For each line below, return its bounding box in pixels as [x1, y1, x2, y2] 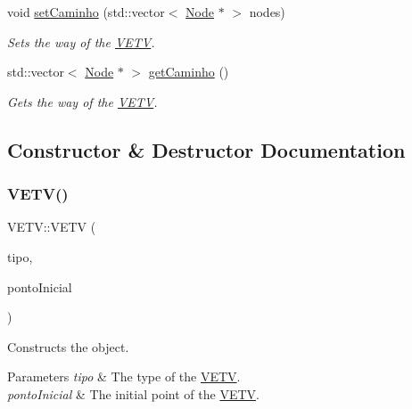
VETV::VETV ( [7, 217, 96, 236]
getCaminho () [148, 62, 229, 81]
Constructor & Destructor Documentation [7, 135, 406, 163]
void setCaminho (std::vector [7, 3, 165, 20]
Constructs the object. [7, 337, 129, 356]
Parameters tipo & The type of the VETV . [7, 367, 241, 386]
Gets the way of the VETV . [7, 92, 158, 110]
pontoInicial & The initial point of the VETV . [7, 384, 260, 403]
